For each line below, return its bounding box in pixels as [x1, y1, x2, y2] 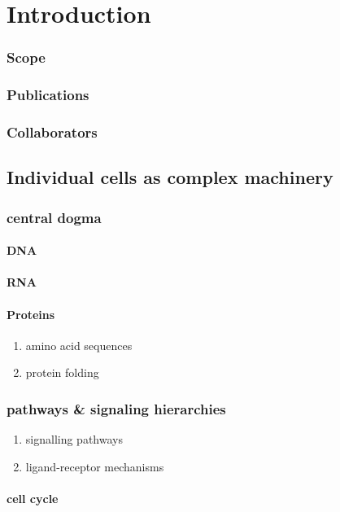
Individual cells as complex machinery [7, 164, 333, 190]
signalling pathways [25, 431, 123, 448]
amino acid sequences [25, 336, 133, 353]
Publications [7, 85, 89, 105]
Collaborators [7, 121, 98, 142]
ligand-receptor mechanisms [25, 457, 164, 475]
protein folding [25, 364, 99, 381]
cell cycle [7, 489, 59, 506]
